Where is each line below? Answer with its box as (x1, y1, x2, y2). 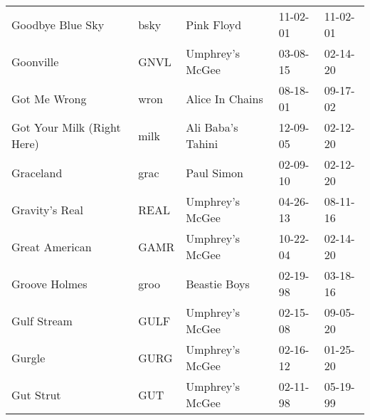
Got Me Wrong (11, 90, 87, 107)
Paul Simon (186, 164, 243, 181)
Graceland (11, 164, 63, 181)
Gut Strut (11, 386, 61, 403)
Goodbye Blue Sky (11, 16, 105, 33)
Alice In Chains (186, 90, 263, 107)
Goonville (11, 53, 59, 70)
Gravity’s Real (11, 201, 83, 218)
